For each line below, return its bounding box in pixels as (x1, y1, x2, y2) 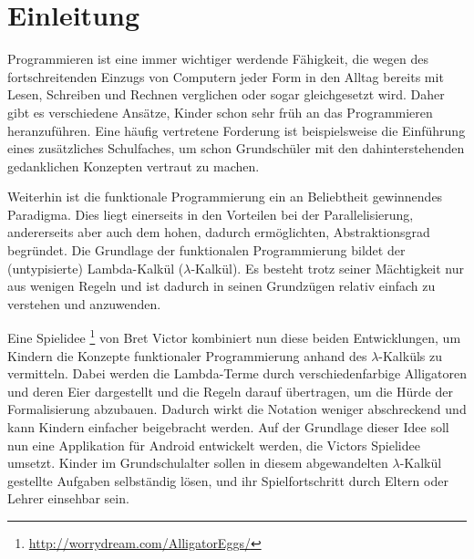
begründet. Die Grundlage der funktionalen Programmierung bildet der (7, 241, 406, 260)
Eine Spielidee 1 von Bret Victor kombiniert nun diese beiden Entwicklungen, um (7, 326, 461, 347)
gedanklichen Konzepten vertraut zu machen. (7, 156, 260, 175)
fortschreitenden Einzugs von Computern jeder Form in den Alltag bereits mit (7, 67, 444, 86)
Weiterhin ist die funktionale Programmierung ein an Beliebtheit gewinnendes (7, 187, 443, 206)
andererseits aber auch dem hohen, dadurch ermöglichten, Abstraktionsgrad (7, 223, 430, 242)
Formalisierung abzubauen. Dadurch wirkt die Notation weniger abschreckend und (7, 399, 467, 419)
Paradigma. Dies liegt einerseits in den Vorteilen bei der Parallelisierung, (7, 204, 414, 223)
